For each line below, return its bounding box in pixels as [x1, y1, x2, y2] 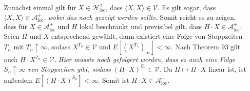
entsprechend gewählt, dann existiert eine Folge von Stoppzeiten [51, 30, 243, 41]
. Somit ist [98, 75, 130, 85]
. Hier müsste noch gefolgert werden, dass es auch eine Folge [54, 54, 235, 64]
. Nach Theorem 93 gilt [171, 42, 241, 52]
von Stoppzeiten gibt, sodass [28, 63, 111, 74]
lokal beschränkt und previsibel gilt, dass [79, 21, 202, 31]
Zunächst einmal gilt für [4, 2, 76, 12]
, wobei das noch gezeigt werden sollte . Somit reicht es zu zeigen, [44, 12, 236, 22]
